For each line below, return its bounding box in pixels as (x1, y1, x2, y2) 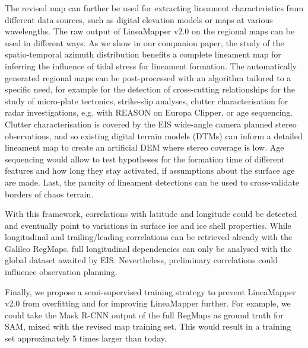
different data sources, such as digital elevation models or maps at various (5, 13, 273, 25)
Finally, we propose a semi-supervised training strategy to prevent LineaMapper (5, 285, 296, 298)
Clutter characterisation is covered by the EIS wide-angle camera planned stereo (5, 117, 297, 130)
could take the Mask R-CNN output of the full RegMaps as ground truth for (5, 308, 284, 321)
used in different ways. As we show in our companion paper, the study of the (5, 36, 284, 49)
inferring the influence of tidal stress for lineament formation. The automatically (5, 59, 297, 72)
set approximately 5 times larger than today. (5, 332, 167, 344)
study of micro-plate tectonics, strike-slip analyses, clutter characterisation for (5, 94, 288, 107)
